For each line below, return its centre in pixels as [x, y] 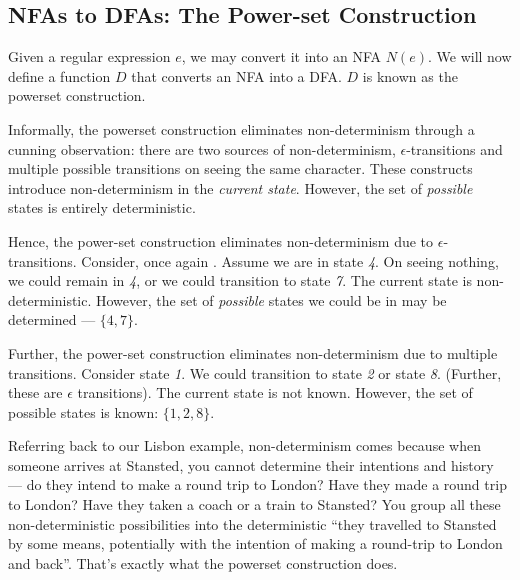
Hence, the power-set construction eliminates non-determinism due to [221, 240]
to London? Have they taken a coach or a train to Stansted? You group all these [254, 504]
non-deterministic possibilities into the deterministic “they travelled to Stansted [252, 523]
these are [35, 392]
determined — [52, 319]
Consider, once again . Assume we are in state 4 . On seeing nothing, [290, 260]
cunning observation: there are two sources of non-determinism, [202, 148]
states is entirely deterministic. [102, 207]
